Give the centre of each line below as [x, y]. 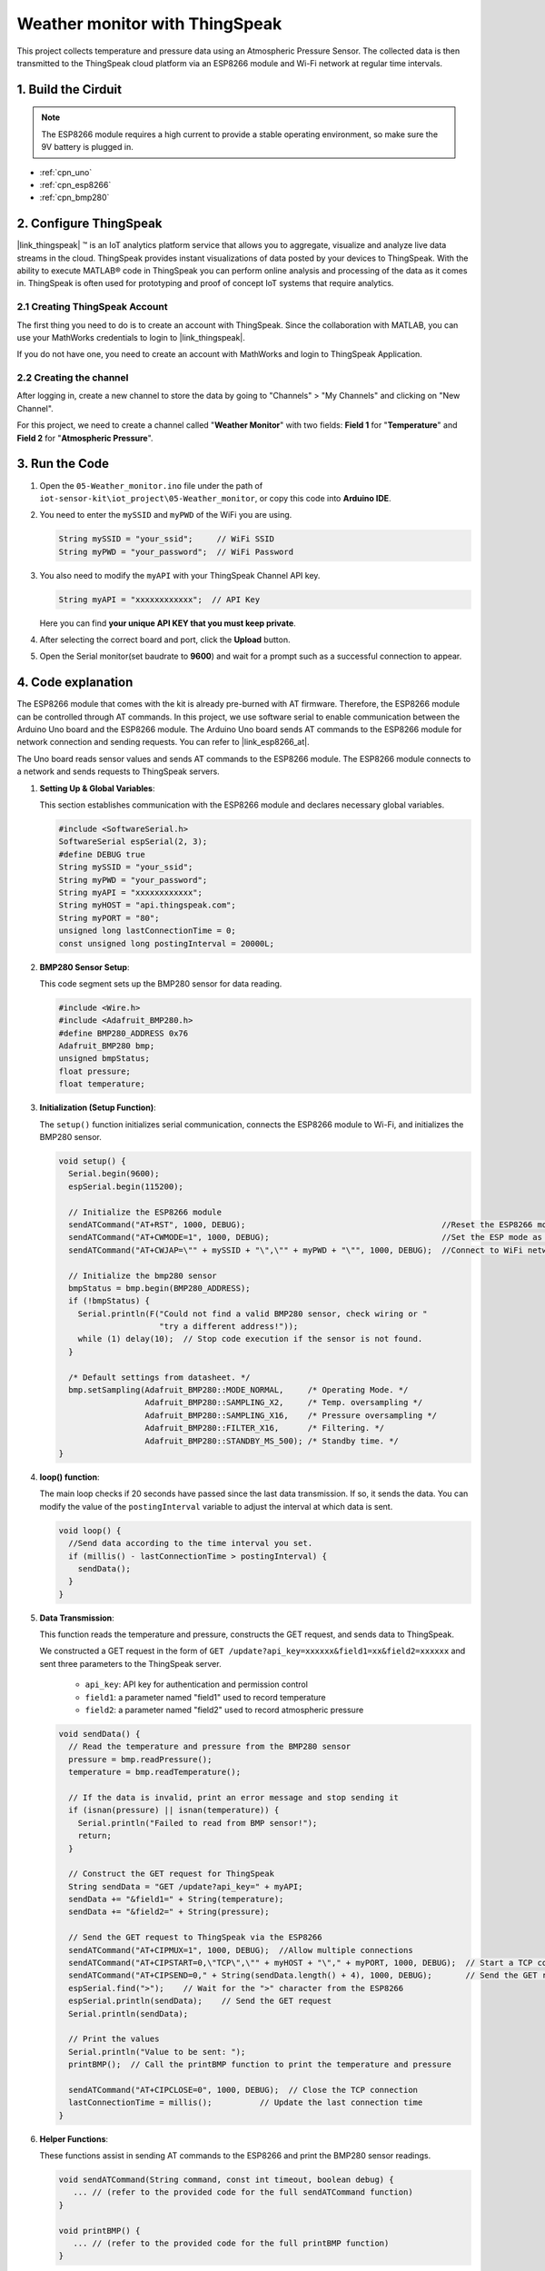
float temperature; [102, 1084]
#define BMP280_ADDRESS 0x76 [124, 1033]
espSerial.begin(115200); [126, 1186]
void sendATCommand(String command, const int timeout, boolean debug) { [226, 2180]
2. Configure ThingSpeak [89, 224]
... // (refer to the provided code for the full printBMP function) [231, 2243]
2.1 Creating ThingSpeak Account [92, 307]
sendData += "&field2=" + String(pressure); [169, 1912]
